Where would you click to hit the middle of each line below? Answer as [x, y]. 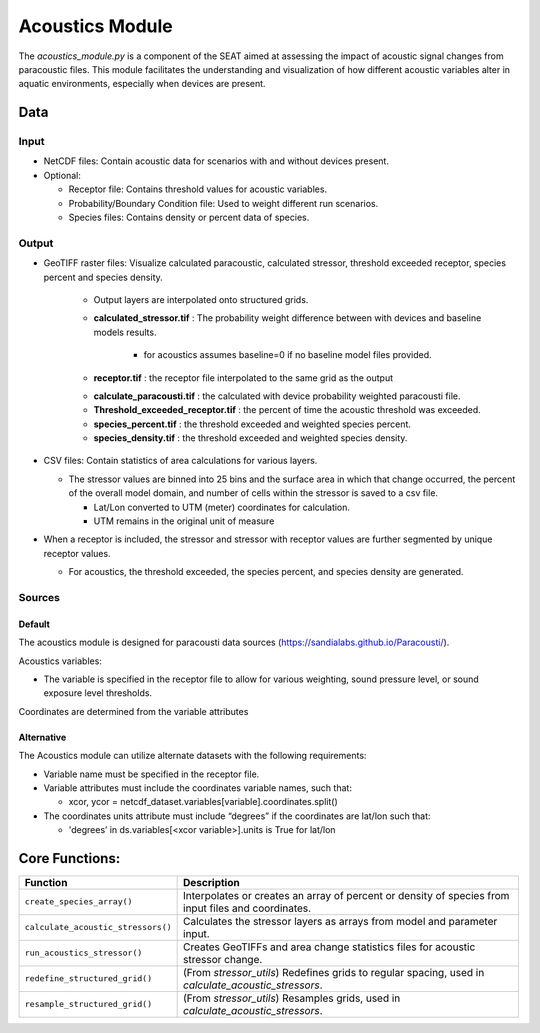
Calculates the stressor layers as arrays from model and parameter [340, 921]
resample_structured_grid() [88, 1004]
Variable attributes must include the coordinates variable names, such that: [197, 787]
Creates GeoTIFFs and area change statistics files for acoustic [329, 947]
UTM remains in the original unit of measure [184, 521]
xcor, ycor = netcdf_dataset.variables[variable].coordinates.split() [203, 802]
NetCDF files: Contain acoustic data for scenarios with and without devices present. [216, 161]
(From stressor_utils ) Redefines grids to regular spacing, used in [334, 972]
